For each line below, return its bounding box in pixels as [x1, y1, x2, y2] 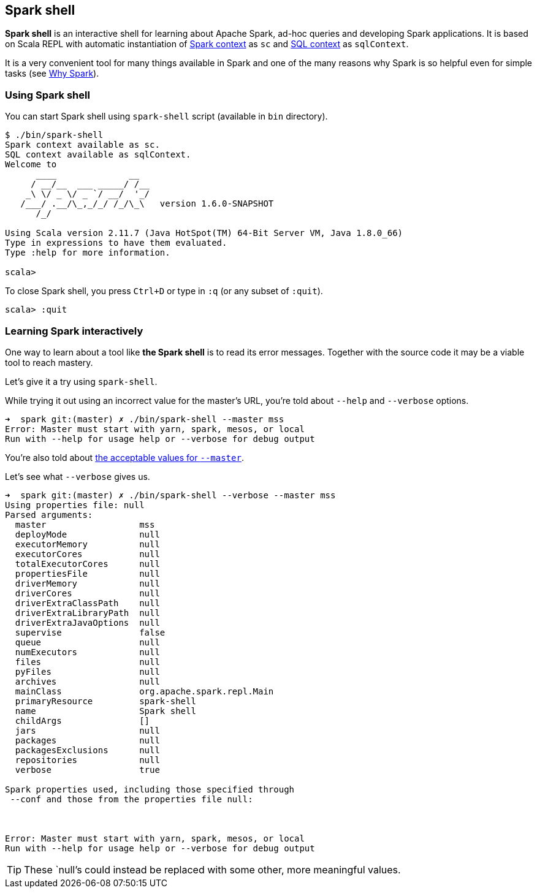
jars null [15, 725, 160, 735]
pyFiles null [15, 666, 160, 677]
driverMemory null [15, 578, 160, 588]
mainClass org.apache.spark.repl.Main [15, 686, 274, 696]
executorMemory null [15, 539, 160, 549]
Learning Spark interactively [5, 324, 143, 337]
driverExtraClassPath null [15, 598, 160, 608]
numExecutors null [15, 647, 160, 657]
